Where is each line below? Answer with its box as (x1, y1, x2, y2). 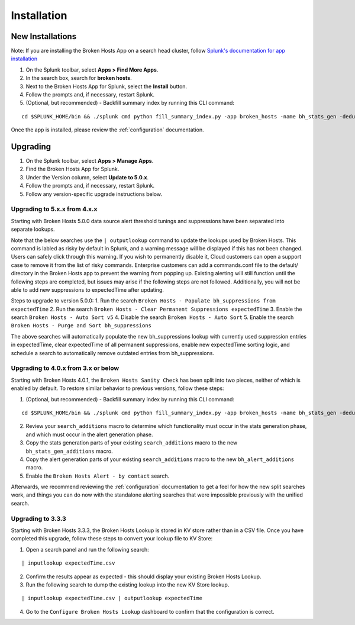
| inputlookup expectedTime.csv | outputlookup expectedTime (21, 595, 202, 602)
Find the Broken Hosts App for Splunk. (25, 166, 120, 173)
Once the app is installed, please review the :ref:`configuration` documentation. (11, 126, 204, 133)
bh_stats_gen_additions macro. (25, 447, 113, 455)
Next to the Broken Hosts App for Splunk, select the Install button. (25, 83, 188, 90)
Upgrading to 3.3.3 (11, 514, 66, 523)
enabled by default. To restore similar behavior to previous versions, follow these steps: (11, 385, 224, 392)
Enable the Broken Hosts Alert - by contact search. (25, 472, 170, 479)
